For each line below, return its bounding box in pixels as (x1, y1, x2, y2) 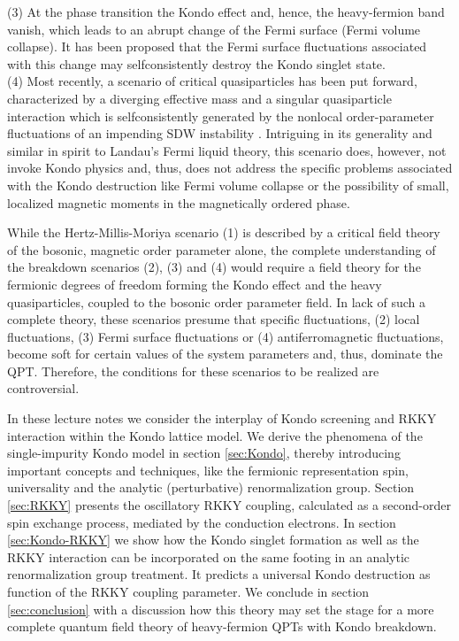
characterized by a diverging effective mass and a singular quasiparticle (7, 89, 392, 107)
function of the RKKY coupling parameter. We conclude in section (7, 583, 370, 600)
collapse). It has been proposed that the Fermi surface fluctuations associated (7, 37, 427, 56)
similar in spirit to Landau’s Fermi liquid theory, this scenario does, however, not (7, 141, 447, 159)
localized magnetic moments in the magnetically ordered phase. (7, 193, 350, 212)
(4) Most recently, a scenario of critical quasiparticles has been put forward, (7, 72, 417, 90)
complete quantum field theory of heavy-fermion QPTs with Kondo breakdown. (7, 617, 437, 636)
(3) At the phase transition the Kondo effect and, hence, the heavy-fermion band (7, 3, 445, 20)
